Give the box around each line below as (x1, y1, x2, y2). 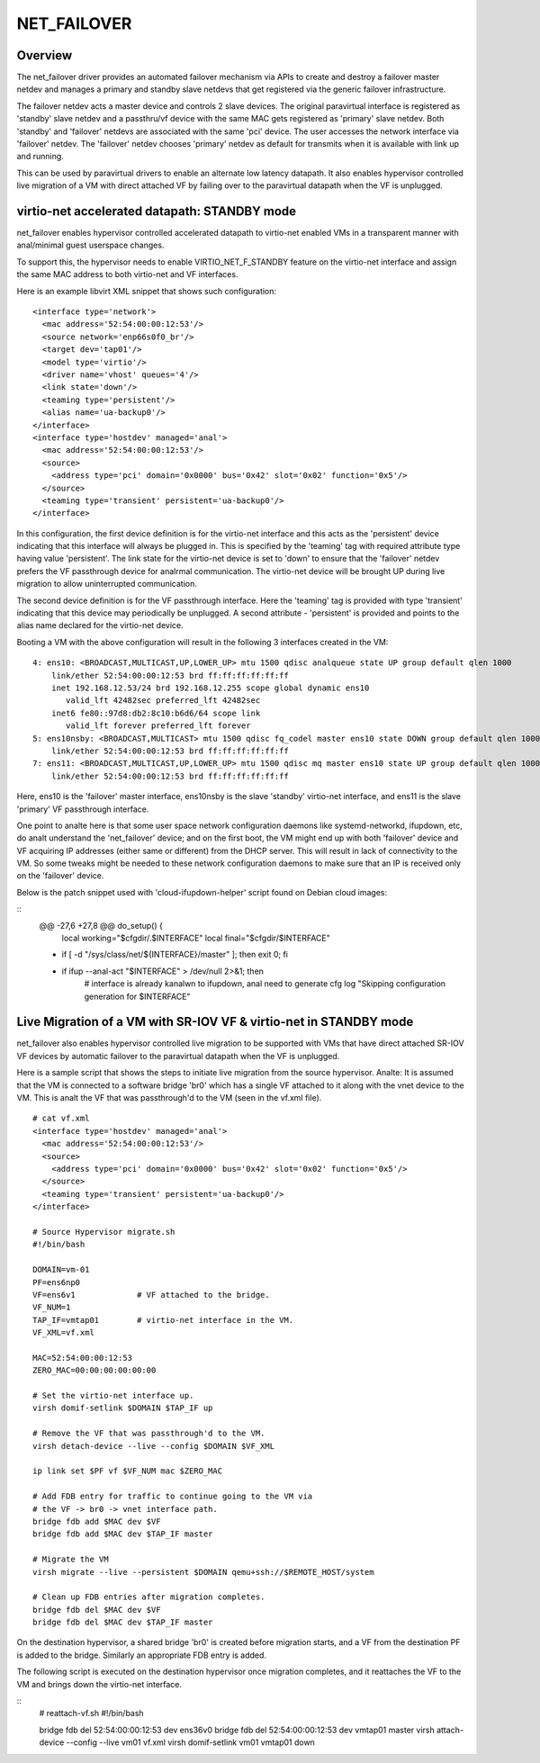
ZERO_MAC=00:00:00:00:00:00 (32, 1365, 157, 1376)
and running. (16, 151, 65, 162)
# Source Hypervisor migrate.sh (32, 1227, 175, 1237)
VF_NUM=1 (32, 1302, 71, 1313)
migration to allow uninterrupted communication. (16, 579, 197, 589)
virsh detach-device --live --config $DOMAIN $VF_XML (32, 1441, 274, 1451)
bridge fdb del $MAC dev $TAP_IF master (32, 1617, 213, 1628)
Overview (16, 48, 73, 63)
